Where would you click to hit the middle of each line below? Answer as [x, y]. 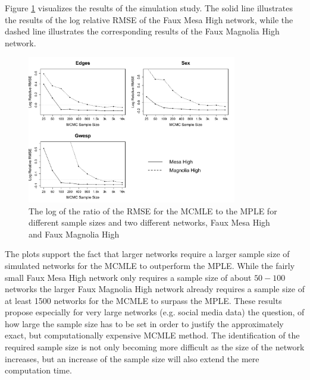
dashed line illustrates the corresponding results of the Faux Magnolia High [142, 31]
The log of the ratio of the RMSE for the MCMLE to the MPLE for [153, 210]
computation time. [38, 370]
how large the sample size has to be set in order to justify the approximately [144, 323]
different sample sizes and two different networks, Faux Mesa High [149, 222]
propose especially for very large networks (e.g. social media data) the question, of [155, 312]
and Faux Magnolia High [74, 234]
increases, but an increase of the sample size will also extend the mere [132, 358]
